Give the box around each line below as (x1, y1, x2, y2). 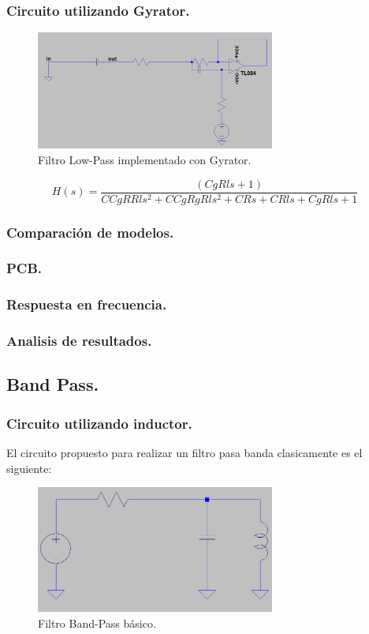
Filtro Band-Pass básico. (38, 614, 156, 631)
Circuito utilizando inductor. (6, 413, 192, 433)
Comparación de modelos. (6, 222, 174, 242)
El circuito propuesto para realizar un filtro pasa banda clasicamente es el (6, 445, 363, 461)
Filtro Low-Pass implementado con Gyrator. (38, 152, 252, 168)
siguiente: (6, 460, 52, 476)
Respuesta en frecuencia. (6, 294, 167, 314)
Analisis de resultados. (6, 331, 152, 351)
